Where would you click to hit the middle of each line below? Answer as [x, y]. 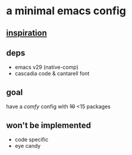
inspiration [27, 33]
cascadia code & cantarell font [52, 74]
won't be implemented [48, 125]
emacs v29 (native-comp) [47, 67]
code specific [32, 140]
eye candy [28, 146]
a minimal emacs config [66, 11]
